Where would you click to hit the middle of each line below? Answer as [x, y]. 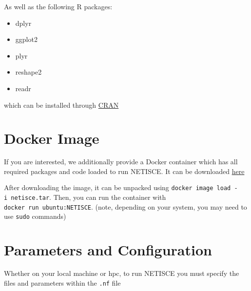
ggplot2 [26, 39]
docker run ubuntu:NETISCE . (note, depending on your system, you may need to [125, 206]
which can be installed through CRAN [61, 105]
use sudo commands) [35, 216]
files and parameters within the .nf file [62, 282]
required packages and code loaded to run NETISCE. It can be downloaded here [124, 171]
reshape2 [29, 72]
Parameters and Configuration [108, 250]
